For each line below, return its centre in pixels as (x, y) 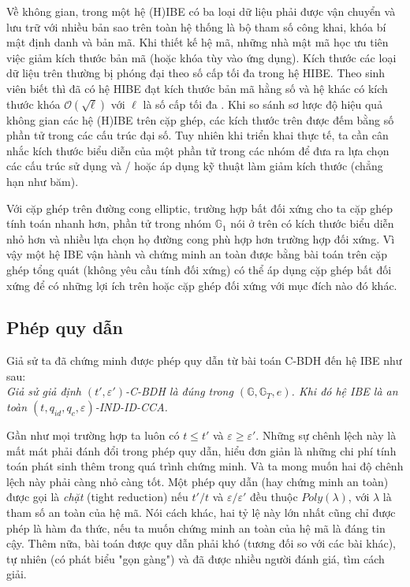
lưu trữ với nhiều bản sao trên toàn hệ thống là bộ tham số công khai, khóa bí (196, 26)
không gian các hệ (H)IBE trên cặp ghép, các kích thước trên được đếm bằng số (200, 119)
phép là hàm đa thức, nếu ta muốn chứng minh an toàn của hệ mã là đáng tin (196, 528)
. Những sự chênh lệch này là (326, 435)
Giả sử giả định (44, 391)
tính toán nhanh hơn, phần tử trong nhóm (109, 223)
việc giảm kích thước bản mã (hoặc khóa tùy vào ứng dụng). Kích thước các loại (201, 57)
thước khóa (34, 104)
